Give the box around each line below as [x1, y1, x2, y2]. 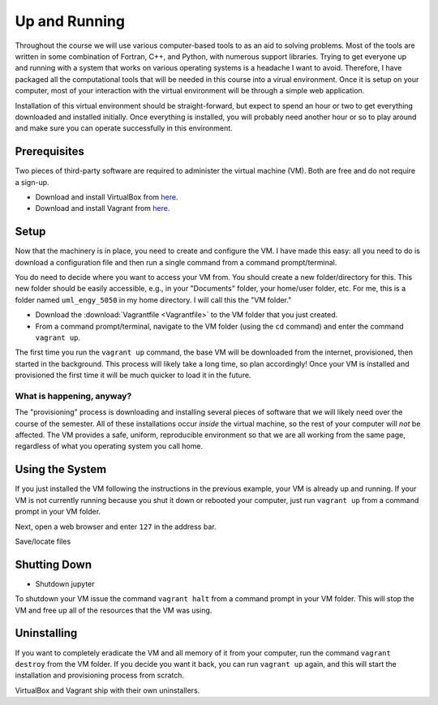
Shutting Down [15, 557, 92, 571]
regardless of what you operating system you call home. [15, 441, 203, 451]
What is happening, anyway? [15, 390, 132, 402]
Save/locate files [15, 536, 71, 546]
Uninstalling [15, 626, 78, 640]
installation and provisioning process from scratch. [15, 670, 185, 681]
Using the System [15, 462, 107, 476]
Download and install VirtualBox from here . [35, 191, 178, 202]
